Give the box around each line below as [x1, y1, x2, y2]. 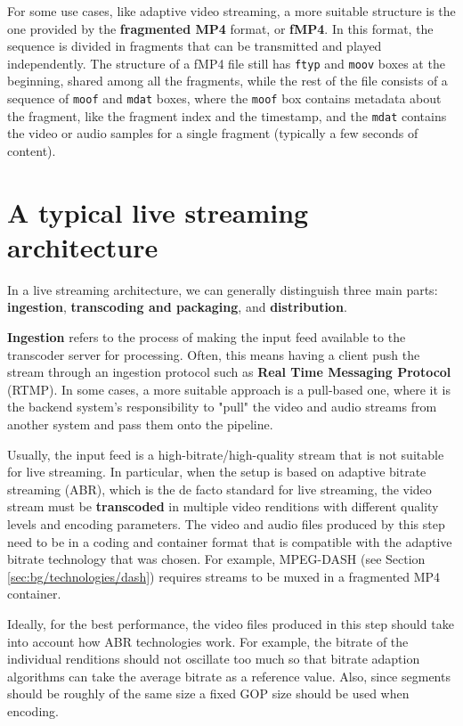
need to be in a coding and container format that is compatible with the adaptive [7, 532, 452, 551]
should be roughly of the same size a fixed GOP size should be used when [7, 684, 410, 703]
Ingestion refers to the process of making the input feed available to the [7, 328, 406, 347]
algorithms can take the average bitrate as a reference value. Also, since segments [7, 666, 451, 685]
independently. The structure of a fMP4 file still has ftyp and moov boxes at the [7, 53, 445, 72]
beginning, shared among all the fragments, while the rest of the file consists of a [7, 71, 448, 90]
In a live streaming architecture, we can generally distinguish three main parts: [7, 280, 438, 298]
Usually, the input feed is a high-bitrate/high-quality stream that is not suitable [7, 445, 444, 463]
